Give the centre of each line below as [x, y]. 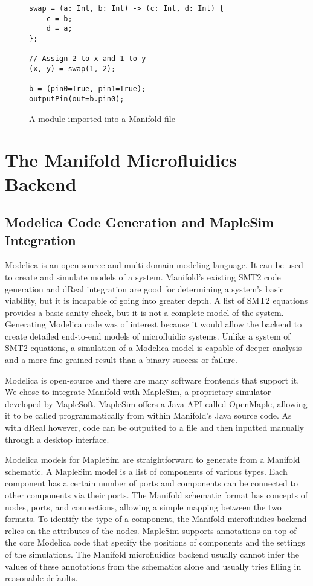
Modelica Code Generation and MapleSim [140, 222]
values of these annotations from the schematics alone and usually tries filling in [153, 566]
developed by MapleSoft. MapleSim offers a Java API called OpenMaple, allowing [156, 403]
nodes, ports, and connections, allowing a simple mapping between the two [143, 507]
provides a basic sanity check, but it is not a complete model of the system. [144, 312]
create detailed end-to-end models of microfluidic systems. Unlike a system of [148, 336]
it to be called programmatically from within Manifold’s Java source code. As [148, 415]
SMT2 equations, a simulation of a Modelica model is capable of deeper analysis [153, 348]
